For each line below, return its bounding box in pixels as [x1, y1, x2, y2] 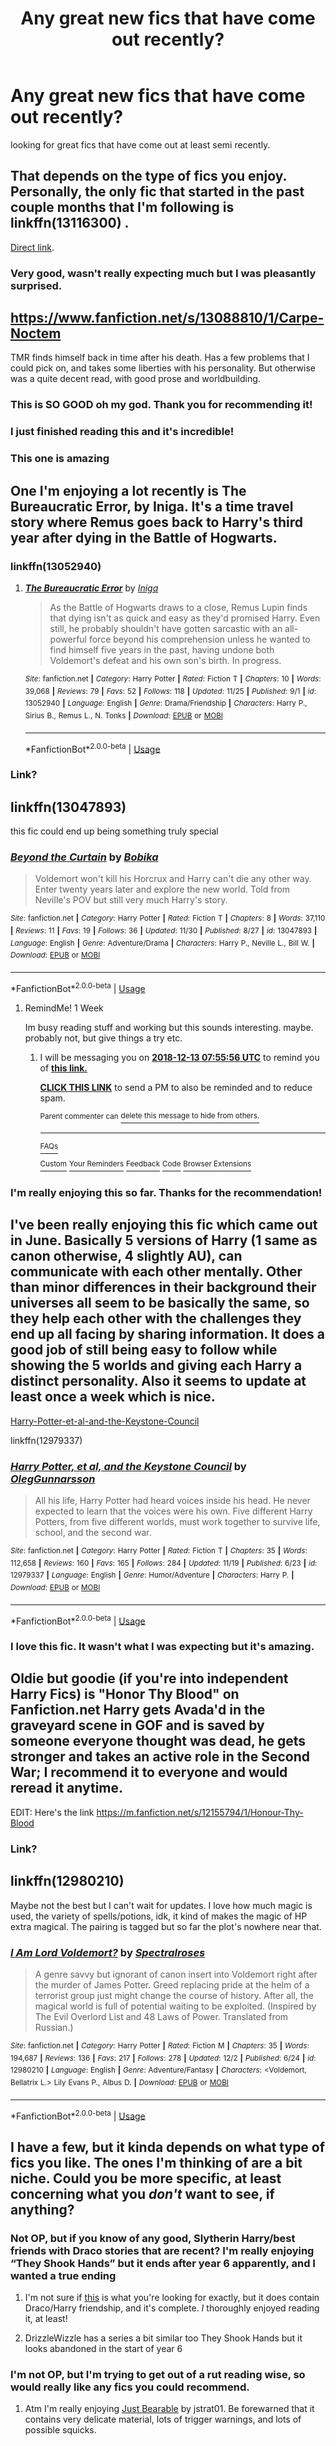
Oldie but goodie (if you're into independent [10, 1670, 289, 1687]
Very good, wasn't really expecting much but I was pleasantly [10, 266, 317, 280]
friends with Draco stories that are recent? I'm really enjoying [10, 2243, 315, 2257]
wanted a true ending [10, 2268, 117, 2282]
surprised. [10, 278, 63, 292]
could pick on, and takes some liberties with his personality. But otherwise [10, 362, 316, 374]
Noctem [10, 325, 62, 342]
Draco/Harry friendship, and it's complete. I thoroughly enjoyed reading [24, 2302, 320, 2314]
